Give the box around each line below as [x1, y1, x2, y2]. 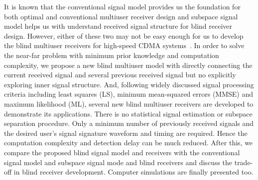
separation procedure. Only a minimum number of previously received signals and [4, 118, 254, 128]
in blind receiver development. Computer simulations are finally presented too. [13, 167, 254, 177]
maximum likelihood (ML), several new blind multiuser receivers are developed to [4, 98, 254, 109]
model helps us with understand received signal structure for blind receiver [4, 21, 233, 31]
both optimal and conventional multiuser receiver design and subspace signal [4, 11, 238, 21]
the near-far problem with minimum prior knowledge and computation [4, 50, 219, 60]
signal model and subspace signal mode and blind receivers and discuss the [4, 157, 233, 167]
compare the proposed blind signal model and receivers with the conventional [4, 147, 240, 157]
